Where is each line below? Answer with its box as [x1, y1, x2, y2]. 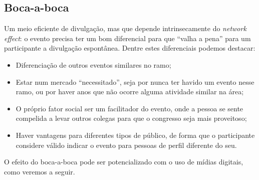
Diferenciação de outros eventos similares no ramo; [16, 59, 171, 70]
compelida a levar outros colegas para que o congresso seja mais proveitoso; [16, 113, 247, 123]
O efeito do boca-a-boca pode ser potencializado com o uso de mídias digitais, [4, 156, 243, 167]
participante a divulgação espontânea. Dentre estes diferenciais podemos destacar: [4, 43, 255, 53]
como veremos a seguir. [4, 166, 75, 176]
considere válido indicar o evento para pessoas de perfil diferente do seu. [16, 139, 237, 150]
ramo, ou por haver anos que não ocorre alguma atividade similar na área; [16, 86, 244, 97]
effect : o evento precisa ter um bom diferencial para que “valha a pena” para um [4, 33, 251, 43]
